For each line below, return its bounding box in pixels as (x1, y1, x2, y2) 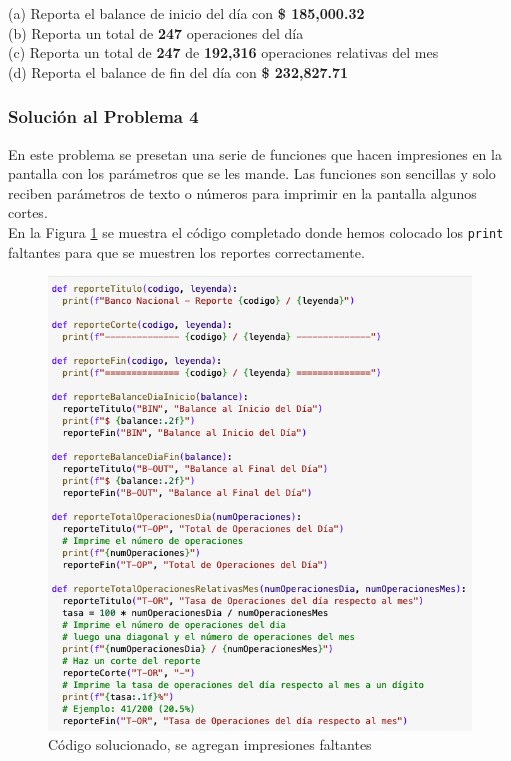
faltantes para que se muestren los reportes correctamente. (8, 241, 365, 262)
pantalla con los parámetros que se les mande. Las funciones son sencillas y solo (8, 163, 496, 184)
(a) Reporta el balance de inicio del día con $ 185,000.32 (8, 3, 365, 23)
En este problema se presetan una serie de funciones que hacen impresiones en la (8, 143, 502, 164)
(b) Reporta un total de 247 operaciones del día (8, 22, 304, 43)
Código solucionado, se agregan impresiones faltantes (48, 734, 372, 755)
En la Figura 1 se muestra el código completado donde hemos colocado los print (8, 221, 504, 242)
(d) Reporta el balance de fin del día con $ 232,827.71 (8, 61, 349, 82)
